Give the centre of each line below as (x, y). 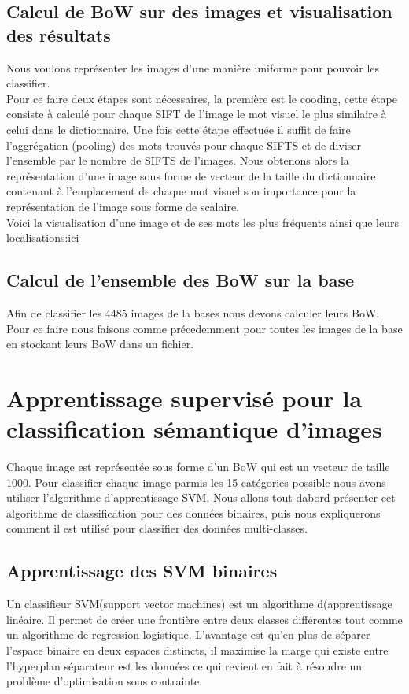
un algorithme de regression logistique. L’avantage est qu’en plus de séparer (188, 635)
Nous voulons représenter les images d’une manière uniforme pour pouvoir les (193, 67)
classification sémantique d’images (194, 429)
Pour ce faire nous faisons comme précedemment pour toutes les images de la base (204, 328)
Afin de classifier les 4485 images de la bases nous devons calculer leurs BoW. (193, 312)
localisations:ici (43, 238)
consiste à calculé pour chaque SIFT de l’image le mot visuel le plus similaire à (197, 114)
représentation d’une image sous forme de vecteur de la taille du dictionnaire (191, 175)
